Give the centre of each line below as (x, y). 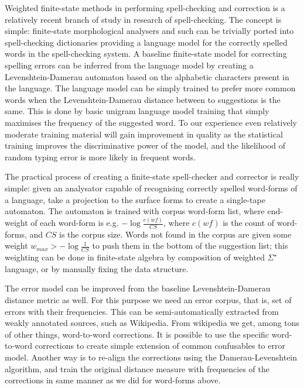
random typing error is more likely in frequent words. (100, 157)
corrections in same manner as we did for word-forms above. (113, 380)
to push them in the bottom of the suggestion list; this (190, 245)
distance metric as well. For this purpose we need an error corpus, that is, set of (148, 300)
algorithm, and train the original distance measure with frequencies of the (137, 368)
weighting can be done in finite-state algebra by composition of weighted (135, 257)
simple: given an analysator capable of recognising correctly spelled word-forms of (151, 188)
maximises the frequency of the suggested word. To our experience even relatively (151, 122)
